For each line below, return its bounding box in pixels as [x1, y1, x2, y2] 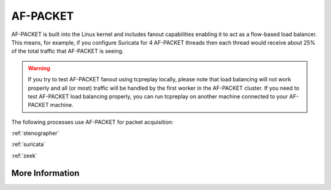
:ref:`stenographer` [11, 130, 59, 137]
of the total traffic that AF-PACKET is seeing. [11, 48, 124, 55]
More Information [11, 168, 80, 178]
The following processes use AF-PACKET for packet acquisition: [11, 118, 174, 125]
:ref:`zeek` [11, 152, 38, 159]
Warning [28, 64, 50, 71]
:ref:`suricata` [11, 141, 46, 148]
